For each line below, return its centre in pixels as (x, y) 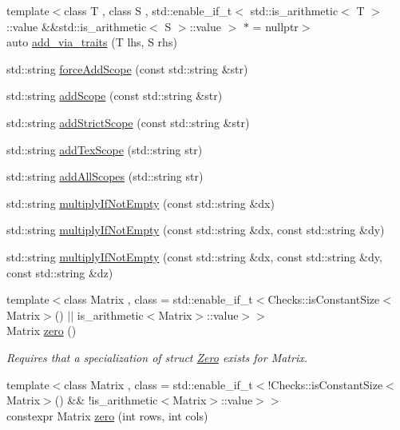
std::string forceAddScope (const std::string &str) (127, 68)
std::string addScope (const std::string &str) (115, 96)
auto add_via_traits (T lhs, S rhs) (92, 42)
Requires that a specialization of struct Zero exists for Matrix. (157, 357)
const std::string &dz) (60, 272)
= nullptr (275, 26)
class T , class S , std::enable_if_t (148, 10)
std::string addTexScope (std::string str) (105, 149)
